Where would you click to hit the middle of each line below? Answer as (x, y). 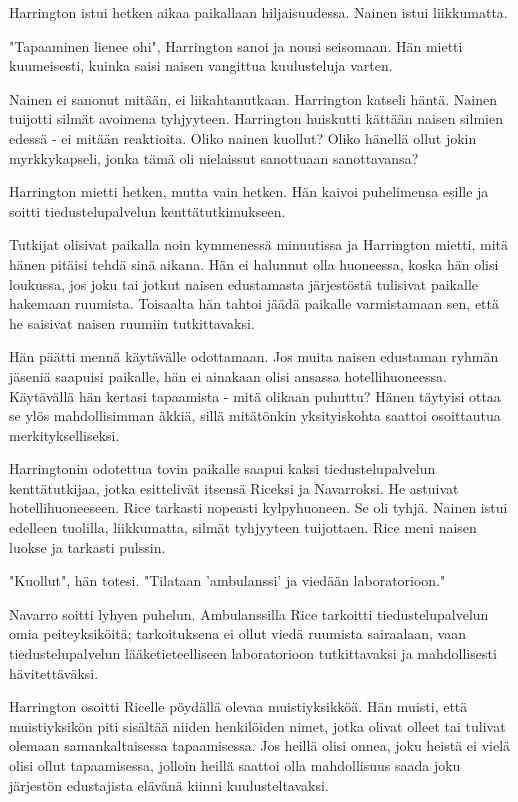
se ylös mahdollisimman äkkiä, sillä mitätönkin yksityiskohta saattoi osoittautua (255, 415)
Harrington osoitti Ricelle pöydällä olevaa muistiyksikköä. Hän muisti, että (238, 706)
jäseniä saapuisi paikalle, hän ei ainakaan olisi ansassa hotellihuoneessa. (228, 375)
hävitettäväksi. (54, 672)
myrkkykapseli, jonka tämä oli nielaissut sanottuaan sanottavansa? (214, 157)
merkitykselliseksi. (64, 434)
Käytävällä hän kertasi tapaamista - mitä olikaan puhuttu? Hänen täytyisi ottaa (255, 395)
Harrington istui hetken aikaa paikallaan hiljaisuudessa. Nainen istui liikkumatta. (258, 12)
